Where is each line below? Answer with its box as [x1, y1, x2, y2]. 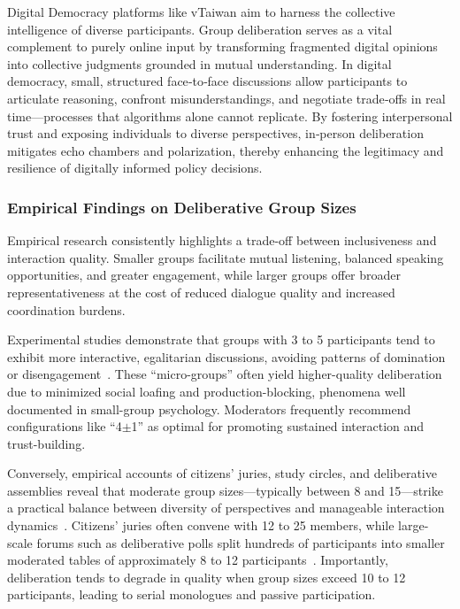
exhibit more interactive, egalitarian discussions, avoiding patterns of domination [7, 347, 446, 366]
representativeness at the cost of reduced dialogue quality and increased [7, 282, 395, 301]
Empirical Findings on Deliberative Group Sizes [7, 196, 356, 218]
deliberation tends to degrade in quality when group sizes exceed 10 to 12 [7, 567, 406, 586]
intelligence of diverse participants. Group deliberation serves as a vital [7, 19, 393, 38]
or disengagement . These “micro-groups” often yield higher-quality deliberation [7, 365, 442, 383]
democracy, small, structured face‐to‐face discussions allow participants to [7, 72, 408, 90]
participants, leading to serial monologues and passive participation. [7, 585, 376, 604]
